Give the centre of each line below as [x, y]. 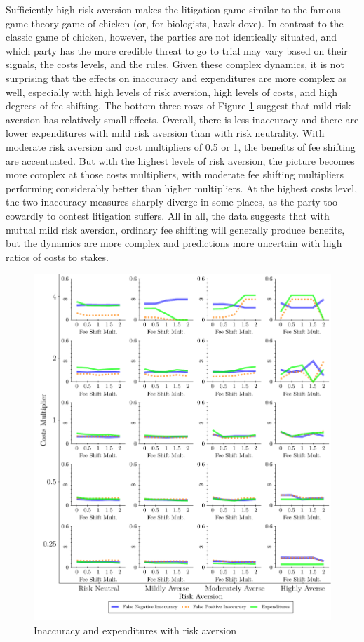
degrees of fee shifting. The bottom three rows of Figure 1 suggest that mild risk [178, 106]
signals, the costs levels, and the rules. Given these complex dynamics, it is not [175, 64]
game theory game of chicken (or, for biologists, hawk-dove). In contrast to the [175, 23]
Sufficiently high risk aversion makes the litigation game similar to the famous [173, 9]
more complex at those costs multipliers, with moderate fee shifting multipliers [175, 174]
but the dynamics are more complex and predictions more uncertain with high [174, 243]
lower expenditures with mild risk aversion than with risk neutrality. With [165, 133]
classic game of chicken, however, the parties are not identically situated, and [171, 37]
